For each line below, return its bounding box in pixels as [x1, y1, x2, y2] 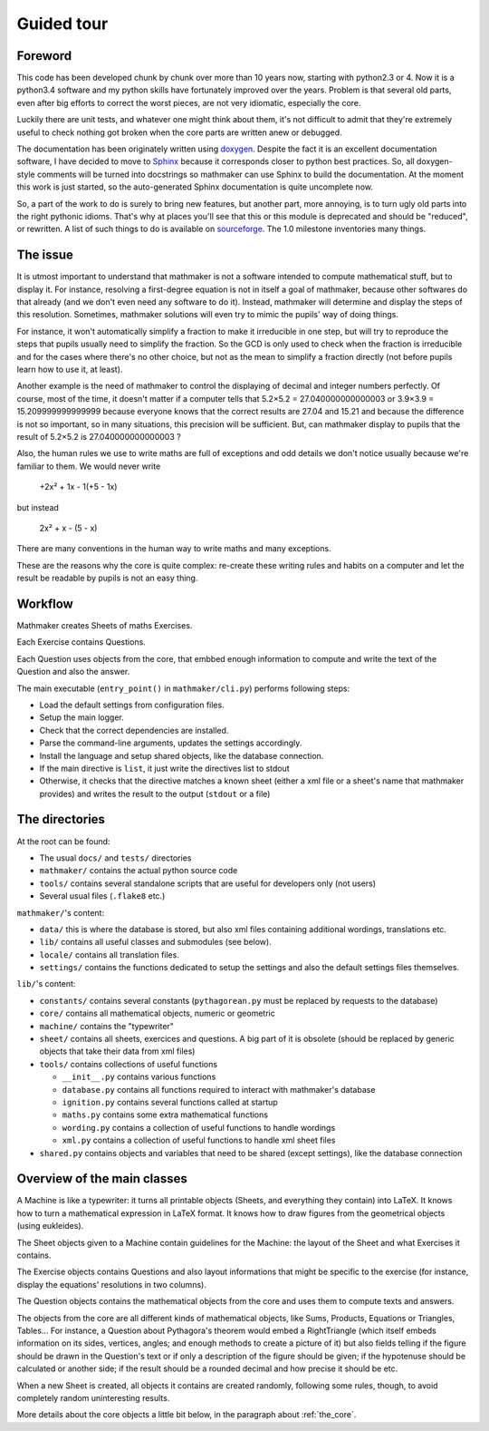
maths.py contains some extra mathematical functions [62, 1109, 269, 1120]
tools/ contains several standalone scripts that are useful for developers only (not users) [39, 878, 376, 889]
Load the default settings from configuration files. [39, 699, 225, 710]
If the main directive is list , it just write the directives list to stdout [39, 763, 290, 774]
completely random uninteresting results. [16, 1392, 170, 1403]
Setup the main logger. [39, 712, 124, 723]
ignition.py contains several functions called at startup [62, 1097, 278, 1107]
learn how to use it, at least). [16, 364, 123, 375]
